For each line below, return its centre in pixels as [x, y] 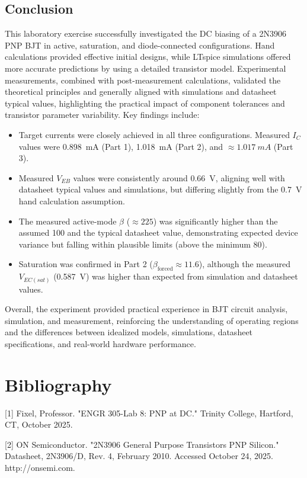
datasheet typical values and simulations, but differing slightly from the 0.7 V [160, 189]
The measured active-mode [68, 221]
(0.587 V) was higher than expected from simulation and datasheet [176, 276]
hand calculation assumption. [72, 200]
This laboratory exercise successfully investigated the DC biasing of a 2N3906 [145, 33]
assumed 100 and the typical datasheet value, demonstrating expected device [158, 232]
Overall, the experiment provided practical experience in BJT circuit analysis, [146, 309]
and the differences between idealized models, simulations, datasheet [129, 332]
